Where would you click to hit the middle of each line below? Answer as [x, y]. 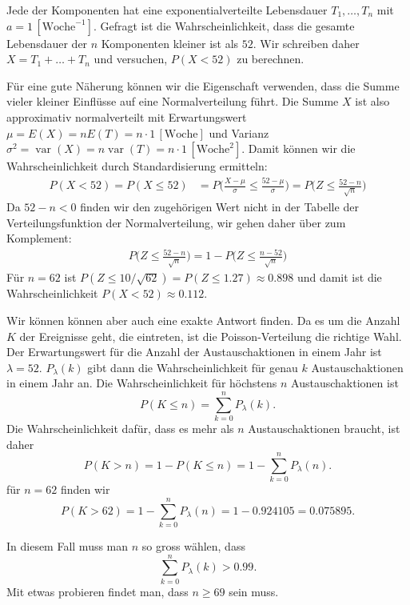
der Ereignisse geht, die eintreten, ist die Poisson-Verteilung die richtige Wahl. [211, 336]
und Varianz [239, 132]
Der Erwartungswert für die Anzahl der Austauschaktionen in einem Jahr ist [194, 352]
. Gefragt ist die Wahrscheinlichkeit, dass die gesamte [224, 25]
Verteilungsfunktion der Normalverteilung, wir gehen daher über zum [176, 222]
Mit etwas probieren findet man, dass [98, 591]
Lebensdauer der [47, 43]
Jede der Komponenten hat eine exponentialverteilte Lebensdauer [167, 10]
